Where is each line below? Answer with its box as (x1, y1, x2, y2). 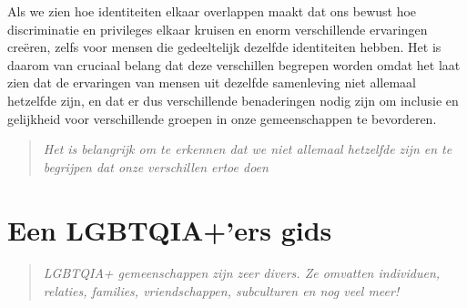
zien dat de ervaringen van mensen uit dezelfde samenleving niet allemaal (7, 73, 416, 92)
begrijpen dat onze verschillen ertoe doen (43, 157, 269, 176)
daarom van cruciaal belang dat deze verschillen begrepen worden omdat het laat (7, 55, 461, 74)
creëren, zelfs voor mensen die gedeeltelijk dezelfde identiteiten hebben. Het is (7, 37, 442, 56)
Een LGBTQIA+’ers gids (7, 210, 332, 248)
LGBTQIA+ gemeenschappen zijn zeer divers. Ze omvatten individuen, (43, 263, 441, 282)
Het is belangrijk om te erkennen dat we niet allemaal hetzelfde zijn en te (43, 139, 452, 159)
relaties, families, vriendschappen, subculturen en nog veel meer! (43, 282, 400, 301)
